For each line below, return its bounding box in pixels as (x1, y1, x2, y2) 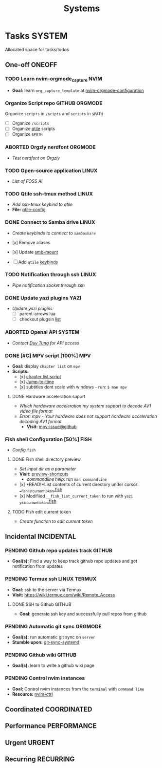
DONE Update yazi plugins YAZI (5, 294, 82, 301)
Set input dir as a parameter (19, 466, 76, 472)
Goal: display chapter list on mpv (12, 363, 80, 369)
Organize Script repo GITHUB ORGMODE (5, 100, 103, 107)
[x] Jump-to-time (19, 379, 54, 384)
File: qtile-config (12, 207, 46, 213)
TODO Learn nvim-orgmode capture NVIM (5, 75, 103, 83)
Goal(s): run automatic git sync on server (12, 634, 96, 640)
